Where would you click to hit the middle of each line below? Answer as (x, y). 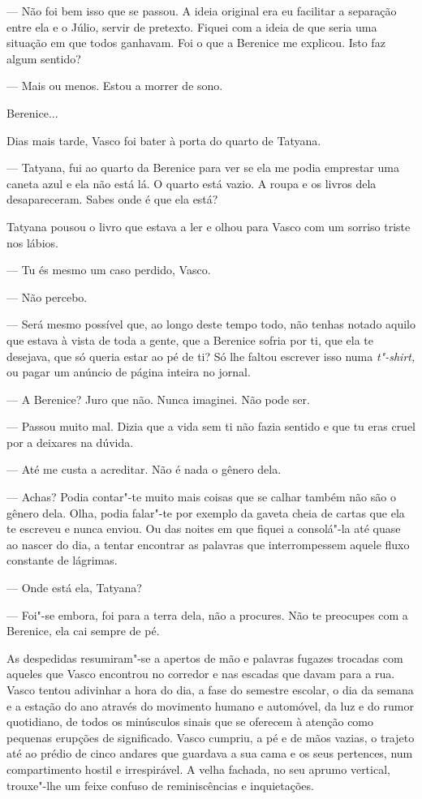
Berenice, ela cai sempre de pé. (83, 631)
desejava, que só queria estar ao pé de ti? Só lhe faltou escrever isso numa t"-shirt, (211, 356)
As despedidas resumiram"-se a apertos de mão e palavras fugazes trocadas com (205, 657)
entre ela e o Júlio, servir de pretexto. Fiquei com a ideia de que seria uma (192, 26)
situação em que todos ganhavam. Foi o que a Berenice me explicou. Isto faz (196, 43)
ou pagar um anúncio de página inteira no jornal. (129, 372)
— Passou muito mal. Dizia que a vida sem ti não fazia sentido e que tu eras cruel (211, 426)
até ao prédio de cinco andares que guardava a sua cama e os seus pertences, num (210, 753)
